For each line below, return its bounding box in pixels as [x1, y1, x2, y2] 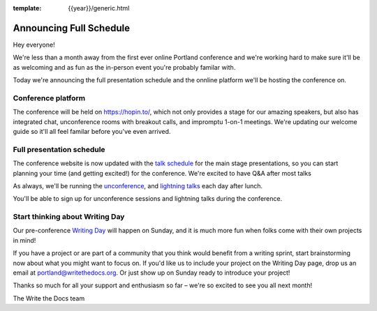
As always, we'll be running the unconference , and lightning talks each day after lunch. [13, 181, 263, 190]
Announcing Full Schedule [13, 22, 131, 34]
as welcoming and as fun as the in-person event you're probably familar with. [13, 63, 236, 71]
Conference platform [13, 93, 86, 103]
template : [13, 4, 42, 12]
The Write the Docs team [13, 294, 85, 303]
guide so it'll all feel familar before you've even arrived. [13, 128, 171, 135]
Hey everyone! [13, 40, 55, 49]
